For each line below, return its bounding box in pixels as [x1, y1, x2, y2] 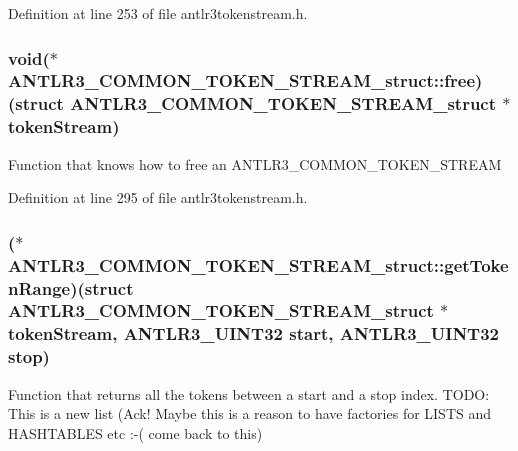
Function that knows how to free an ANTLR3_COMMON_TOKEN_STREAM [8, 153, 502, 174]
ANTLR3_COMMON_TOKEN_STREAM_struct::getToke [8, 252, 509, 277]
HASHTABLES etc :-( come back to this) [8, 422, 263, 443]
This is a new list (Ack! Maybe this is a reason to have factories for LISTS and [8, 403, 492, 424]
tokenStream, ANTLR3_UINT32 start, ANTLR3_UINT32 [8, 321, 500, 346]
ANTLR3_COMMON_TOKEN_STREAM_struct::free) [8, 68, 483, 93]
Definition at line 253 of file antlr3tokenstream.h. [8, 3, 308, 23]
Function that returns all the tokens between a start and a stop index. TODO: [8, 383, 490, 404]
